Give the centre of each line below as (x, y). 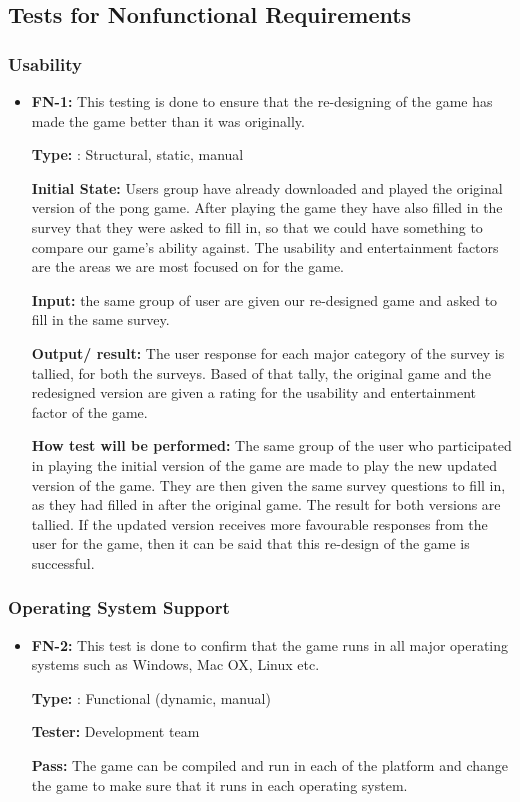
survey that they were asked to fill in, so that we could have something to (257, 226)
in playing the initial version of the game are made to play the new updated (264, 464)
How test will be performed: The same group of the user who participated (271, 445)
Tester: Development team (115, 731)
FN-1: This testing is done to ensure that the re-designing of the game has (262, 101)
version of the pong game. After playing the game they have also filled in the (267, 207)
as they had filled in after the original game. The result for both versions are (266, 504)
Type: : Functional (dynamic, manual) (151, 697)
